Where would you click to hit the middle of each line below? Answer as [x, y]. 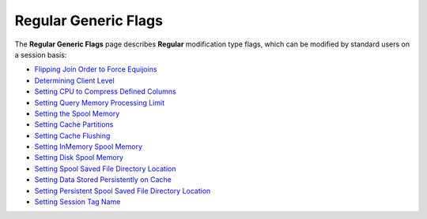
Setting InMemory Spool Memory [88, 147]
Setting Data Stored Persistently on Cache [103, 180]
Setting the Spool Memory [77, 113]
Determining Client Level [74, 80]
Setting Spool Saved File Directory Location [105, 169]
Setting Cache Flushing [72, 135]
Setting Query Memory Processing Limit [100, 102]
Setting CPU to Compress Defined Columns [106, 91]
